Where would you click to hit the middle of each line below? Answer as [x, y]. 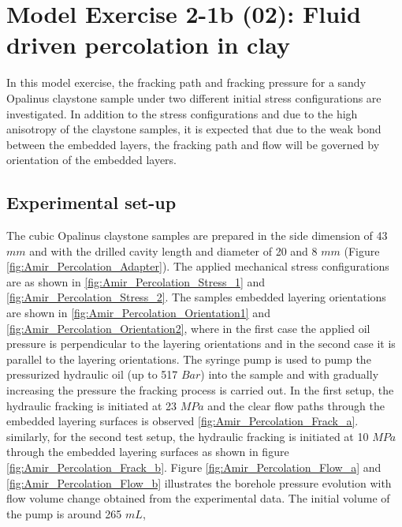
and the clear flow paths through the [296, 405]
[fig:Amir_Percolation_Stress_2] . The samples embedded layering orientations [196, 297]
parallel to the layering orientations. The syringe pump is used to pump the [189, 359]
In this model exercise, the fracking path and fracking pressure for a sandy [186, 82]
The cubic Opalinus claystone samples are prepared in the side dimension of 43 [197, 235]
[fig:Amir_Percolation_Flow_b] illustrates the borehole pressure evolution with [199, 482]
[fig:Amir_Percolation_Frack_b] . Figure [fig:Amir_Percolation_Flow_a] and [194, 467]
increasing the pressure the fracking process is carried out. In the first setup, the [200, 390]
